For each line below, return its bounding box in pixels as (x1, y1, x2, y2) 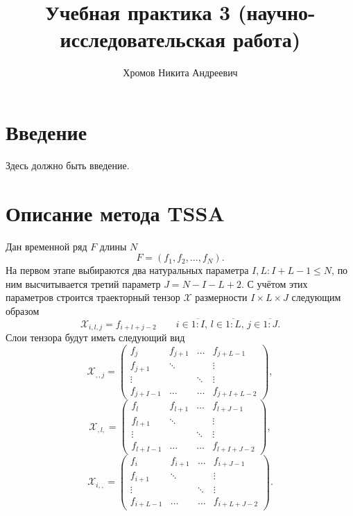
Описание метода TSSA (6, 198, 225, 227)
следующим (291, 290, 341, 304)
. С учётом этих (241, 276, 308, 291)
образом (6, 303, 40, 318)
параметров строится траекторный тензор (6, 290, 180, 304)
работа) (232, 25, 301, 53)
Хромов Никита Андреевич (123, 65, 238, 80)
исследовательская (60, 25, 226, 53)
